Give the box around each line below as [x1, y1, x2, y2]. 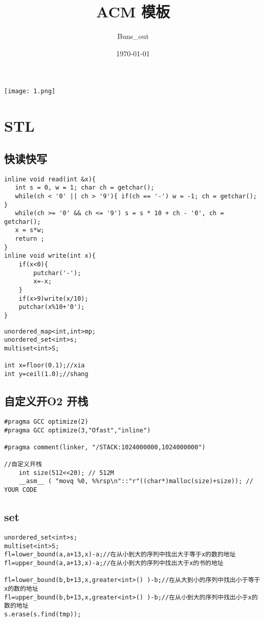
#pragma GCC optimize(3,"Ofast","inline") [4, 426, 151, 434]
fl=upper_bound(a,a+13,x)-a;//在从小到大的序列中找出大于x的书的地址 [4, 559, 224, 567]
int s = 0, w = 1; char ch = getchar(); [15, 184, 155, 192]
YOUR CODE [4, 486, 37, 494]
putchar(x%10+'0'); [18, 303, 85, 311]
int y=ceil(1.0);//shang [4, 370, 89, 378]
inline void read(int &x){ [4, 175, 96, 183]
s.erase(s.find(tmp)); [4, 610, 81, 618]
